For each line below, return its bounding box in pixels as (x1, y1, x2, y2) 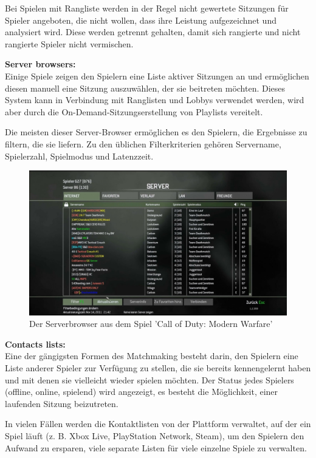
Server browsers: (5, 58, 76, 70)
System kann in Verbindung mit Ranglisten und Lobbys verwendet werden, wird (5, 93, 304, 106)
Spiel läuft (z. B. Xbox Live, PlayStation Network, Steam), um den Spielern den (5, 429, 304, 442)
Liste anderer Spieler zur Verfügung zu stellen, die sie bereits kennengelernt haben (5, 362, 311, 374)
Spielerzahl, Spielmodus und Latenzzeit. (5, 149, 154, 162)
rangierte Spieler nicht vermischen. (5, 37, 134, 50)
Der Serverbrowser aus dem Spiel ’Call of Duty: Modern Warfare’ (29, 317, 273, 330)
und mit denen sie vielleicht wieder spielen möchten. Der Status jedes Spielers (5, 373, 294, 386)
